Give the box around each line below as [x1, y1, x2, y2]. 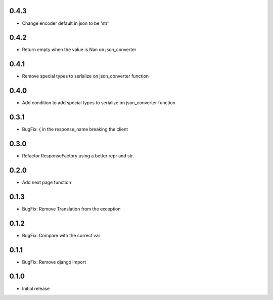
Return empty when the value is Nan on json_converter [22, 47, 136, 53]
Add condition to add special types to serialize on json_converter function [22, 100, 175, 106]
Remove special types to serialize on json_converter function [22, 73, 149, 79]
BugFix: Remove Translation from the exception [22, 205, 121, 212]
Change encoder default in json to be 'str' [22, 20, 109, 26]
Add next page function [22, 179, 71, 185]
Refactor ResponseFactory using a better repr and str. [22, 153, 134, 159]
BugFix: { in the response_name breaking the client [22, 126, 128, 133]
